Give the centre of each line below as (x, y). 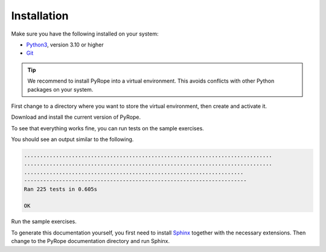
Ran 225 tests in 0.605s (61, 189)
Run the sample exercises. (44, 222)
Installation (40, 16)
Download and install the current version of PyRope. (76, 117)
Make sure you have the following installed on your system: (85, 34)
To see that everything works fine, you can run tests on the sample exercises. (108, 128)
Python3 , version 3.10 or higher (65, 45)
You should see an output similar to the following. (72, 139)
